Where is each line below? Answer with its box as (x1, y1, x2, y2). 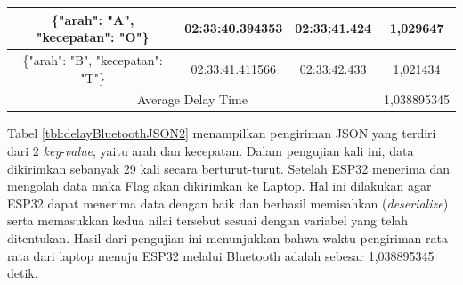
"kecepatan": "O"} (36, 28, 150, 46)
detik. (7, 264, 38, 282)
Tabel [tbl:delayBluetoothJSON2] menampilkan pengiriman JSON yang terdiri (7, 124, 436, 142)
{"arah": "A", (51, 10, 134, 28)
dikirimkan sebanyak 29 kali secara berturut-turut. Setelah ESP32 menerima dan (7, 159, 451, 177)
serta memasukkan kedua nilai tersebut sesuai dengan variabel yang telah (7, 211, 409, 230)
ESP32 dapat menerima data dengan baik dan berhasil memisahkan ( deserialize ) (7, 193, 449, 212)
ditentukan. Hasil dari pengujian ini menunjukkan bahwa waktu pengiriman (7, 229, 422, 248)
